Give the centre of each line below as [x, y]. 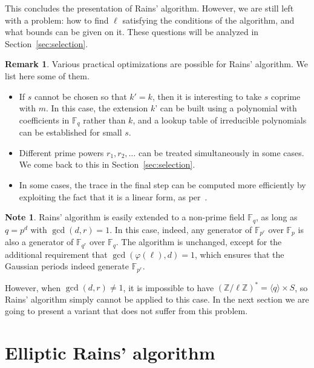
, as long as [277, 217]
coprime [286, 96]
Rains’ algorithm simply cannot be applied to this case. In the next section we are [157, 299]
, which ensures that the [239, 254]
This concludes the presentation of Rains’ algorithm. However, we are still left [149, 8]
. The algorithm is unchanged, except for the [199, 242]
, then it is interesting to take [207, 96]
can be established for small [70, 132]
